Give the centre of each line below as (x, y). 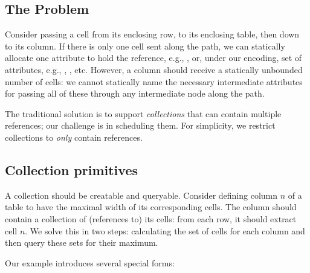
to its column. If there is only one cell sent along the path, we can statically (145, 46)
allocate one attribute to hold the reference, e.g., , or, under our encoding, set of (153, 58)
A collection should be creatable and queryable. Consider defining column (141, 195)
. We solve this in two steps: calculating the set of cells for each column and (165, 230)
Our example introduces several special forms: (90, 262)
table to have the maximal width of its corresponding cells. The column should (151, 207)
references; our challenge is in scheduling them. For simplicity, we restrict (140, 125)
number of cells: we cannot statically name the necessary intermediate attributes (154, 81)
